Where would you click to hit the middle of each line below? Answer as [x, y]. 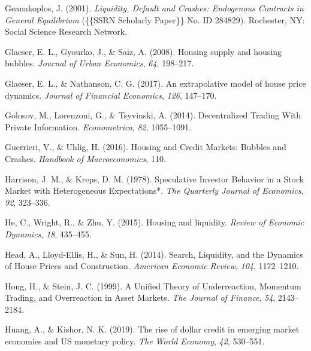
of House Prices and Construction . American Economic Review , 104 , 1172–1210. [152, 266]
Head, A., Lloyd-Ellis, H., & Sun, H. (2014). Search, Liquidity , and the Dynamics [154, 254]
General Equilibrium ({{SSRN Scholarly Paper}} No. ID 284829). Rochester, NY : [155, 19]
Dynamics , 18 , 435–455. [48, 234]
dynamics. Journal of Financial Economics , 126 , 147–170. [111, 95]
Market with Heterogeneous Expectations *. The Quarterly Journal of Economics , [154, 190]
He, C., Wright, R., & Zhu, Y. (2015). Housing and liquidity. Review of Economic [155, 222]
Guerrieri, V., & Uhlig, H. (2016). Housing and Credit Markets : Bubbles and [146, 147]
